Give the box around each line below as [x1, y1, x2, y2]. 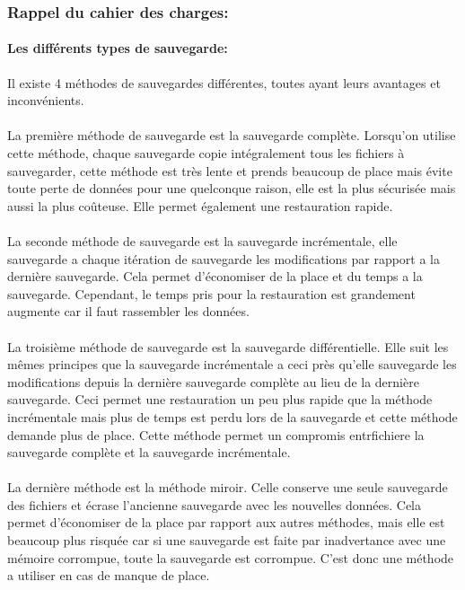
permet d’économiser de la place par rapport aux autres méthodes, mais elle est [7, 513, 445, 532]
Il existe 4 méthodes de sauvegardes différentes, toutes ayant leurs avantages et [7, 73, 441, 92]
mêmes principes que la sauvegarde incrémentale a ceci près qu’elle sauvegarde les [7, 355, 457, 374]
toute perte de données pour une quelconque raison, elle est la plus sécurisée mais [7, 179, 456, 198]
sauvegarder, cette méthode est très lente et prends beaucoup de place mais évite [7, 161, 452, 180]
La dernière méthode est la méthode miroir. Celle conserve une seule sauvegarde [7, 478, 448, 497]
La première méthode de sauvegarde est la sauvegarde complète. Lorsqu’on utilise [7, 126, 456, 145]
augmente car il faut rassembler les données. [7, 302, 250, 321]
